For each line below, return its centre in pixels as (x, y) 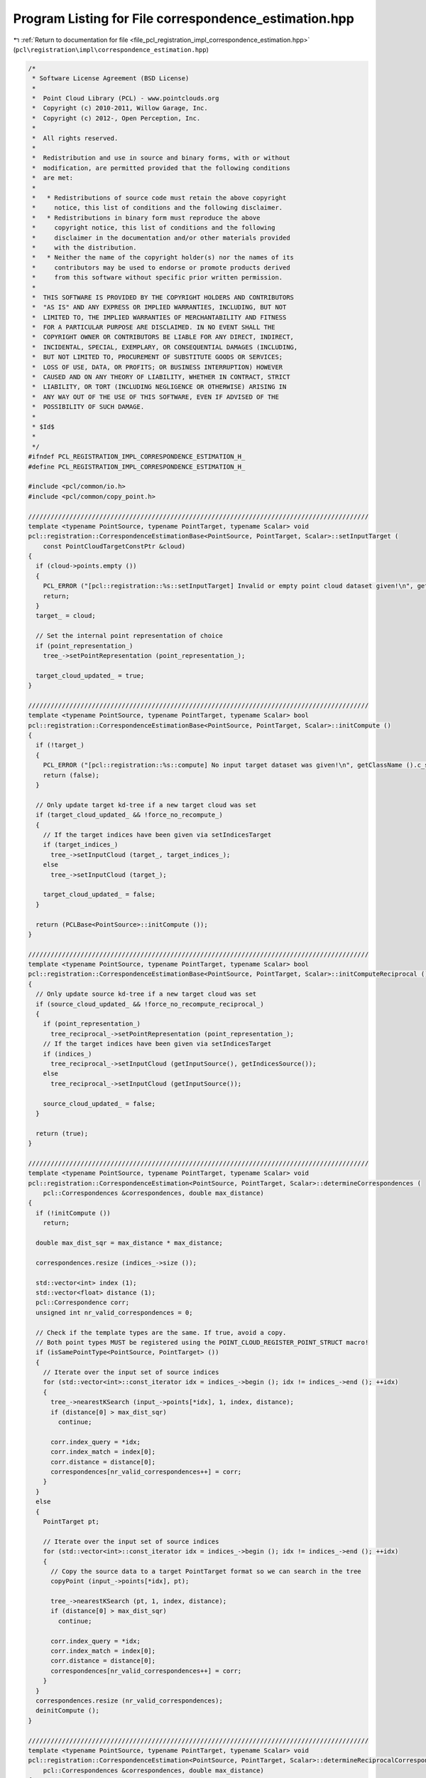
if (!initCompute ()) (73, 1213)
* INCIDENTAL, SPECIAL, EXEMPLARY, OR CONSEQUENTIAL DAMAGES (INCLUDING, (165, 347)
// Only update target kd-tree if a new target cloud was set (146, 805)
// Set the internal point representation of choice (129, 636)
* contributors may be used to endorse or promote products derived (161, 267)
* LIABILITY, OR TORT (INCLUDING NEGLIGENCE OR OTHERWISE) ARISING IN (159, 387)
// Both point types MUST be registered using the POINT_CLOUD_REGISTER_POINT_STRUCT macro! (202, 1342)
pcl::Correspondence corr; (83, 1303)
